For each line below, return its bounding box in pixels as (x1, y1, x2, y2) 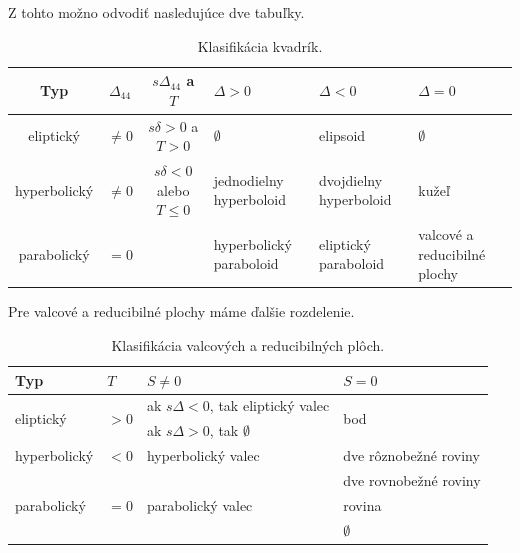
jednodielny (213, 169, 284, 190)
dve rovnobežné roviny (343, 469, 481, 490)
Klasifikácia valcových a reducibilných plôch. (111, 334, 385, 355)
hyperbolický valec (146, 445, 260, 466)
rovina (343, 494, 382, 515)
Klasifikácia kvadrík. (197, 35, 323, 56)
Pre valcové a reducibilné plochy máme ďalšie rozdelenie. (8, 301, 355, 322)
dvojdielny (319, 169, 383, 190)
